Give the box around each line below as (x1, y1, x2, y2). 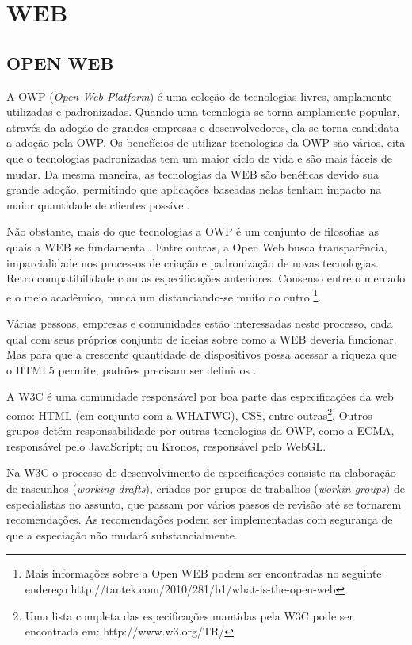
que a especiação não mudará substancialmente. (6, 526, 238, 543)
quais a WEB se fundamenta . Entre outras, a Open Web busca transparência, (6, 238, 387, 255)
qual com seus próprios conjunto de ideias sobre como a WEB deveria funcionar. (6, 330, 397, 347)
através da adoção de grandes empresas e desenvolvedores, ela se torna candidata (6, 118, 399, 135)
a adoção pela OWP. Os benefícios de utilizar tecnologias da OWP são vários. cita (6, 134, 406, 151)
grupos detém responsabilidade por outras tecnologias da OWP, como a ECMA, (6, 422, 395, 439)
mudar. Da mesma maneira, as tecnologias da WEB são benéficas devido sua (6, 165, 380, 182)
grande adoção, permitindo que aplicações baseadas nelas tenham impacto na (6, 181, 382, 198)
